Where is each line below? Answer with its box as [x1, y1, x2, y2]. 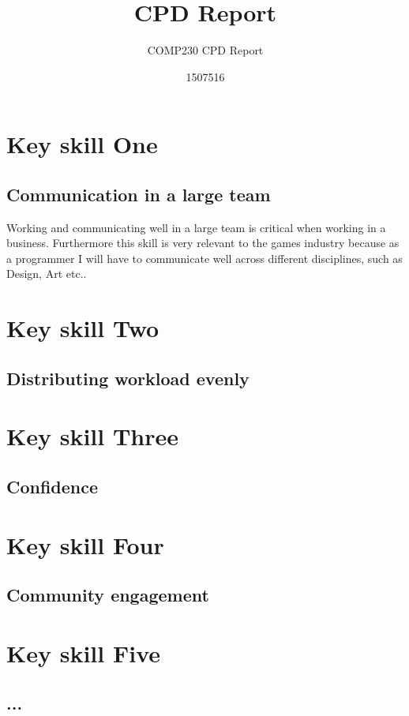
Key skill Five [6, 636, 160, 669]
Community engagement [6, 583, 209, 607]
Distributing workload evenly [6, 365, 250, 390]
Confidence [6, 474, 99, 498]
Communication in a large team [6, 182, 271, 206]
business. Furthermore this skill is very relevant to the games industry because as [6, 234, 400, 251]
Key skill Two [6, 312, 159, 344]
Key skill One [6, 128, 158, 160]
